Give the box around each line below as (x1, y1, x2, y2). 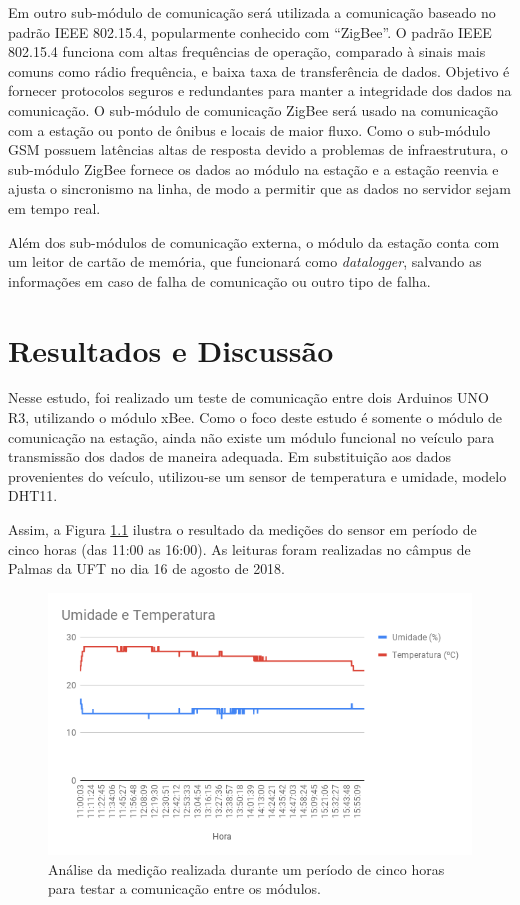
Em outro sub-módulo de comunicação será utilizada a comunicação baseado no (8, 2, 496, 22)
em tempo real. (8, 197, 101, 218)
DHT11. (8, 485, 58, 506)
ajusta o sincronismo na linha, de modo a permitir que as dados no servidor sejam (8, 178, 511, 199)
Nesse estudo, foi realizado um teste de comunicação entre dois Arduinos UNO (8, 387, 489, 408)
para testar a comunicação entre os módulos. (48, 878, 321, 899)
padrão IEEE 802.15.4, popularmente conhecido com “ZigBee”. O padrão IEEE (8, 21, 492, 42)
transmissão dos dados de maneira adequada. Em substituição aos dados (8, 446, 452, 467)
